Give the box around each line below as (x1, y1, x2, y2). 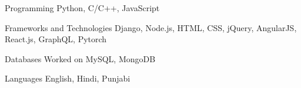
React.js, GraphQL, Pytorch (5, 33, 107, 45)
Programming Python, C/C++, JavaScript (5, 2, 160, 13)
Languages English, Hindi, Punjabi (5, 72, 131, 84)
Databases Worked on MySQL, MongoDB (5, 52, 156, 65)
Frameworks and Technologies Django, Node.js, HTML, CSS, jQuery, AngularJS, (5, 21, 297, 33)
